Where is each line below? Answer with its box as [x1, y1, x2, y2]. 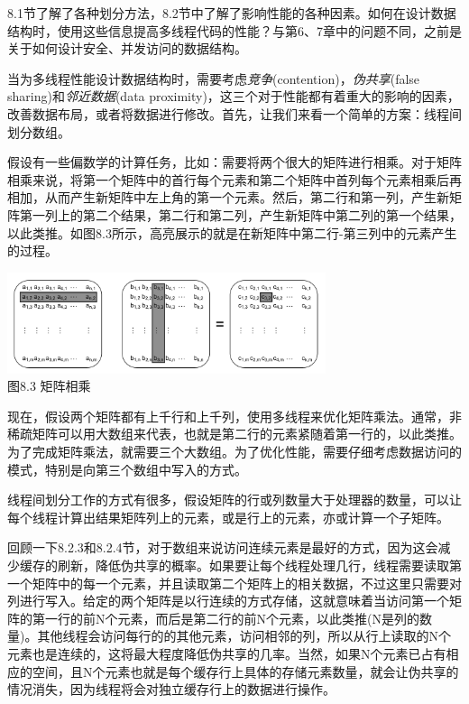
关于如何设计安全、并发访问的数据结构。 [7, 39, 247, 58]
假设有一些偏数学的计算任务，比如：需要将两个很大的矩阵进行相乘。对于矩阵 [7, 153, 462, 171]
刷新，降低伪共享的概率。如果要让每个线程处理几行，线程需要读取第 [57, 556, 462, 575]
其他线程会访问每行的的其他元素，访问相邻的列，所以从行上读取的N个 [37, 626, 451, 645]
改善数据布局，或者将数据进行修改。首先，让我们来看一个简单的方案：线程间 [7, 104, 462, 123]
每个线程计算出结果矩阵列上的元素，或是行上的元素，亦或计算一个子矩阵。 [7, 507, 449, 526]
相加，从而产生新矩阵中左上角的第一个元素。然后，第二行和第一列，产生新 [7, 188, 449, 207]
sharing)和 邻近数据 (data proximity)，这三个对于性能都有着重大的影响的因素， [7, 87, 460, 106]
